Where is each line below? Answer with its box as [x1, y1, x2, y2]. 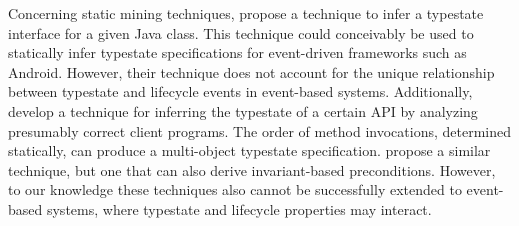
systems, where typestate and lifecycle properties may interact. [46, 198, 432, 219]
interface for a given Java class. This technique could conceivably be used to [8, 22, 474, 43]
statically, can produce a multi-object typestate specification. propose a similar [8, 140, 491, 161]
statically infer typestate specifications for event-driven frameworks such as [8, 42, 467, 63]
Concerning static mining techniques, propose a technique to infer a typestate [8, 3, 484, 23]
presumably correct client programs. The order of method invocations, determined [8, 120, 511, 141]
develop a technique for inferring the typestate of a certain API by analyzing [8, 100, 478, 121]
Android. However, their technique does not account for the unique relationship [8, 61, 495, 82]
